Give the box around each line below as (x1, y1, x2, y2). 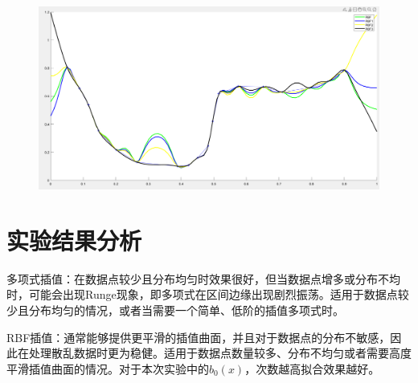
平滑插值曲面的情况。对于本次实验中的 (6, 360, 209, 377)
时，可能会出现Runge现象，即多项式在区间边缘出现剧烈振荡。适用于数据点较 (6, 286, 409, 303)
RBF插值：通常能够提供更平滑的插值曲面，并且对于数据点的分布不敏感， (6, 328, 391, 345)
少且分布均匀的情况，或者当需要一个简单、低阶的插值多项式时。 (6, 302, 344, 319)
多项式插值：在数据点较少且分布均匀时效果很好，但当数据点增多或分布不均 (6, 270, 400, 287)
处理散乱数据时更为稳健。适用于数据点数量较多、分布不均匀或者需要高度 (28, 344, 412, 361)
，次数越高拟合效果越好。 (244, 360, 380, 377)
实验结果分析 (6, 223, 142, 256)
